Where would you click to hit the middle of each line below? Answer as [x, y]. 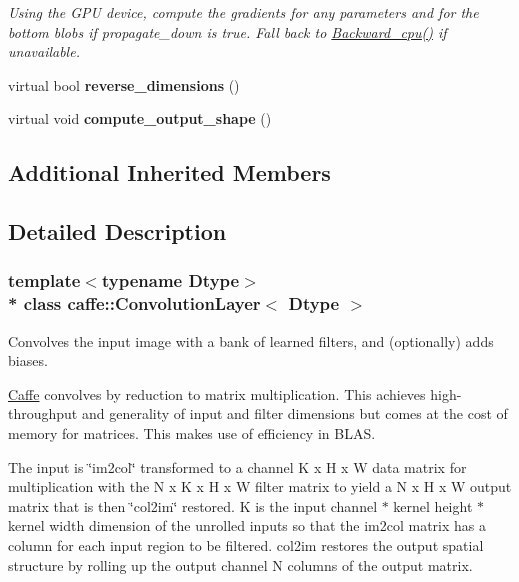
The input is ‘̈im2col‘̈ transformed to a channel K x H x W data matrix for [237, 466]
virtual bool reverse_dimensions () [124, 84]
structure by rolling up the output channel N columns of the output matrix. [240, 564]
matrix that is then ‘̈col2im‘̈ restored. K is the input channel [193, 505]
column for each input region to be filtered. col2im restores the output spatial [246, 545]
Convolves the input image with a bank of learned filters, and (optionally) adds [251, 340]
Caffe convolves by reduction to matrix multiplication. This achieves [217, 393]
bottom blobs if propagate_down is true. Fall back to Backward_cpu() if [227, 31]
